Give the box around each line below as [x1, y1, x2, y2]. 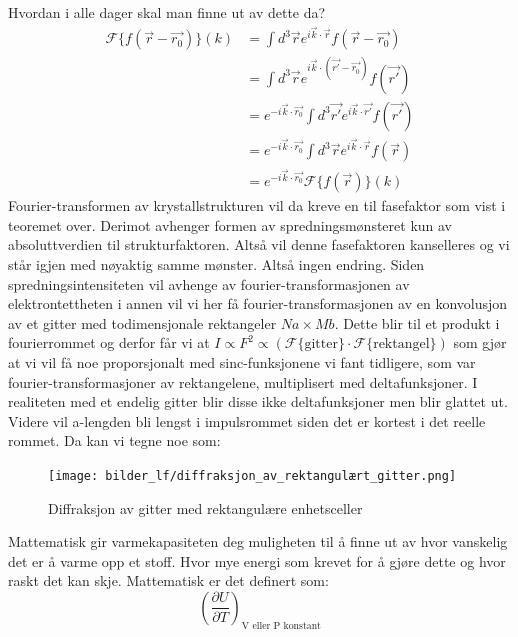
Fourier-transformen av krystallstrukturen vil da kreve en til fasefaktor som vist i [8, 195, 506, 216]
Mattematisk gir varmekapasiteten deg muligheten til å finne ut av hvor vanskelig [8, 531, 508, 552]
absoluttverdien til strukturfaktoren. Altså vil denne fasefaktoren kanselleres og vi [8, 234, 510, 255]
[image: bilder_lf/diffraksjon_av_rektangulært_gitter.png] [48, 468, 457, 483]
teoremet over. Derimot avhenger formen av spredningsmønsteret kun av [8, 214, 453, 235]
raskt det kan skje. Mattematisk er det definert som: [8, 570, 329, 591]
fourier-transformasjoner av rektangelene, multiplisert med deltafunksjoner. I [8, 371, 478, 392]
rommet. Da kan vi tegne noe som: [8, 430, 221, 451]
